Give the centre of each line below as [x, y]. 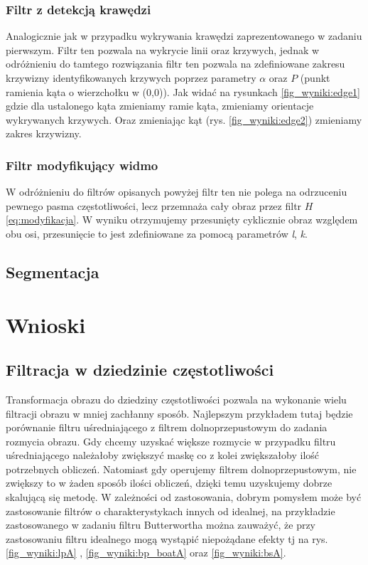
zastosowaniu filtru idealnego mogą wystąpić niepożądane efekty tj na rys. [167, 538]
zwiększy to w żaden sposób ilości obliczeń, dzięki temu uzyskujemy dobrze [169, 483]
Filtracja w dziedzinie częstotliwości [140, 370]
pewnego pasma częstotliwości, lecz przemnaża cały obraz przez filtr [154, 205]
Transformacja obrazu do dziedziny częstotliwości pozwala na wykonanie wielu [176, 399]
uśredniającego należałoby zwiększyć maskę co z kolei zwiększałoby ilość [163, 455]
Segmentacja [53, 271]
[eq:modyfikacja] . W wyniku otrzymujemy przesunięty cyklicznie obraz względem [182, 220]
